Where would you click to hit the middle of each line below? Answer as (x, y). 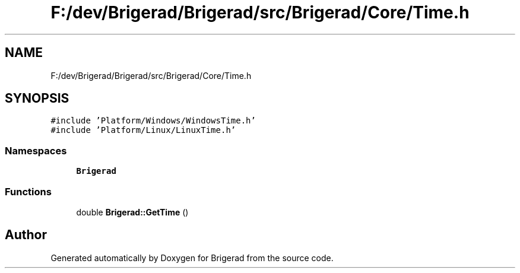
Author (26, 235)
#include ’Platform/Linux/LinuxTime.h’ (143, 130)
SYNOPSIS (37, 99)
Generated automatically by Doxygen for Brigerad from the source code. (192, 258)
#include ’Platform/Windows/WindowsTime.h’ (153, 121)
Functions (28, 191)
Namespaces (36, 150)
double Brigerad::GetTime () (132, 212)
